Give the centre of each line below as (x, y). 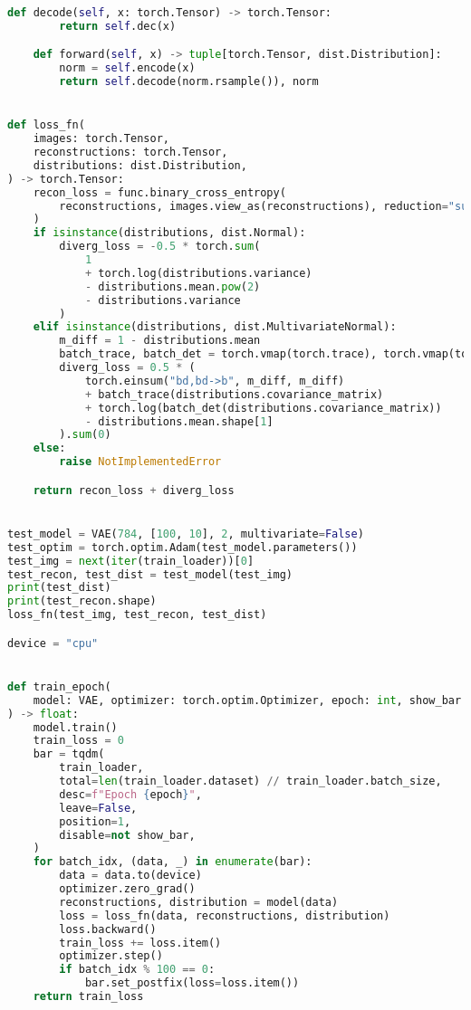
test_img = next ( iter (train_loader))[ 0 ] (131, 561)
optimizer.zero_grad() (127, 889)
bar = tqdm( (69, 754)
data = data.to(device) (130, 876)
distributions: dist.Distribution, (140, 165)
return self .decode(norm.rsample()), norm (189, 82)
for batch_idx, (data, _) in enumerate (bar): (173, 862)
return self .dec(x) (118, 26)
